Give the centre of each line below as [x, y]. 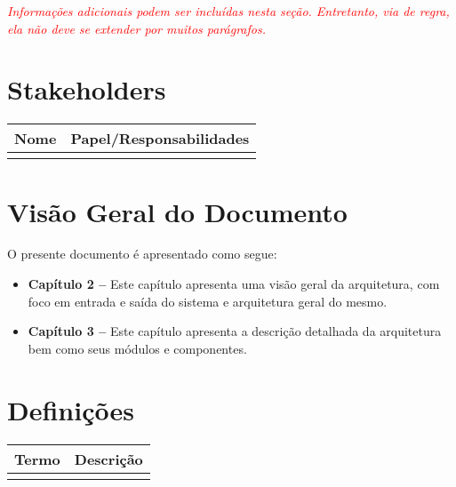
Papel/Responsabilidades [160, 139]
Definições [71, 409]
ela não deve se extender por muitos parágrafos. [136, 28]
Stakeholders [87, 89]
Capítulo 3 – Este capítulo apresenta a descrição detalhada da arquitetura [235, 331]
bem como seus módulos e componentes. [137, 348]
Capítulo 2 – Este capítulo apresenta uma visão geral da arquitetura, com [234, 284]
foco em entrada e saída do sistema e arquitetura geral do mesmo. [208, 301]
